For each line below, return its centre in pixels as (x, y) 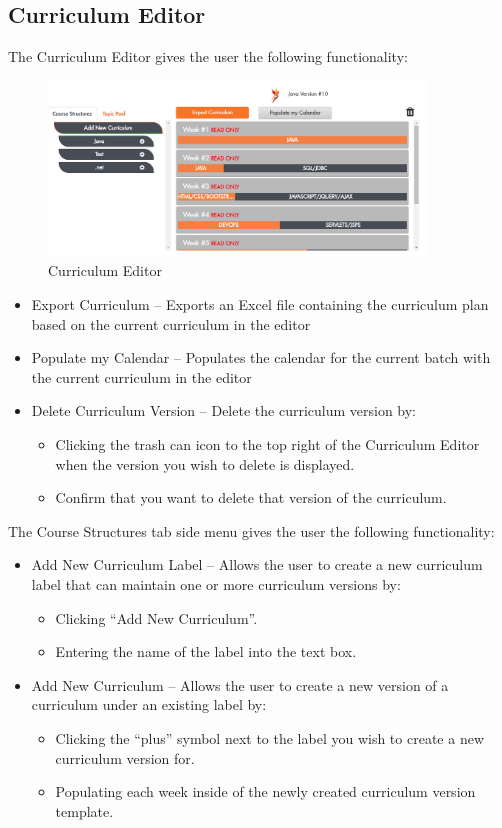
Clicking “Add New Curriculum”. (156, 617)
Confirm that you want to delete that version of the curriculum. (251, 497)
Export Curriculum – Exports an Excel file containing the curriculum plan (260, 304)
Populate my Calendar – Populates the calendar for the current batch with (261, 357)
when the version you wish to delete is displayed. (205, 463)
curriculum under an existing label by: (149, 704)
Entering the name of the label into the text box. (206, 651)
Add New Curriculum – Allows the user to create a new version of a (240, 684)
